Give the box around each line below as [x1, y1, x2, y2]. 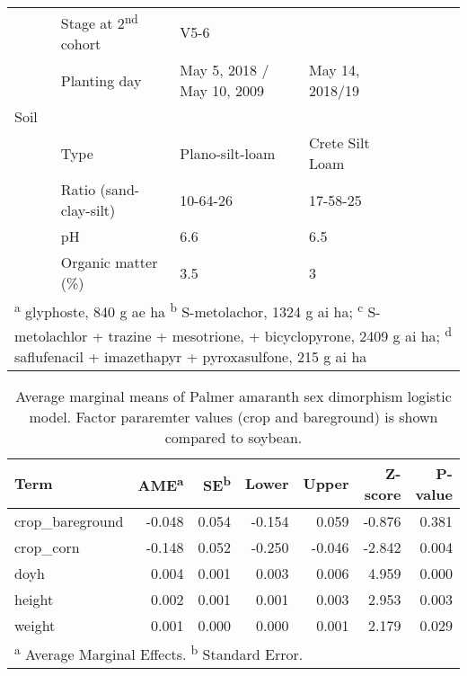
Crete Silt [309, 132, 370, 154]
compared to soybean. [164, 426, 303, 448]
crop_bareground [14, 510, 124, 531]
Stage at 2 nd [60, 10, 138, 34]
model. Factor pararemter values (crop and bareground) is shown [29, 405, 438, 427]
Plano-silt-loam [180, 142, 276, 164]
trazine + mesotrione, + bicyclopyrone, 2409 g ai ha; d [108, 322, 452, 346]
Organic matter [60, 252, 158, 273]
